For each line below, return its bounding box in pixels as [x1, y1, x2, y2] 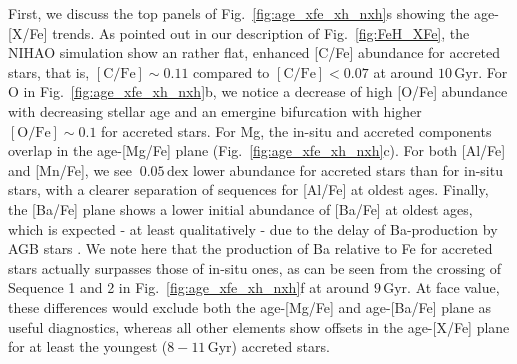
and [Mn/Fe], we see [8, 159, 132, 180]
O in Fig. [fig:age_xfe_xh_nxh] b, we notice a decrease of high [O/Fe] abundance [8, 81, 508, 102]
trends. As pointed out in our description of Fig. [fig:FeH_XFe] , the [52, 22, 470, 43]
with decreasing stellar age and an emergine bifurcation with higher [8, 100, 422, 121]
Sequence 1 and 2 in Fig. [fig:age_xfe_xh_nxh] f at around [8, 277, 370, 298]
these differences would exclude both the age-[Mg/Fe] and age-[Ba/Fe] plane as [8, 296, 492, 317]
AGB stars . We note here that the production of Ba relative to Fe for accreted [8, 238, 493, 259]
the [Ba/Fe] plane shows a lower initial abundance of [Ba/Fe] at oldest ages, [8, 198, 473, 219]
